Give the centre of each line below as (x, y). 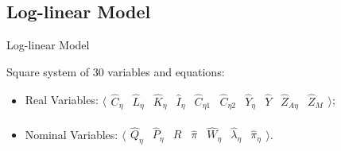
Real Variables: (62, 100)
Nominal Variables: (72, 134)
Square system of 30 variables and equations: (116, 71)
